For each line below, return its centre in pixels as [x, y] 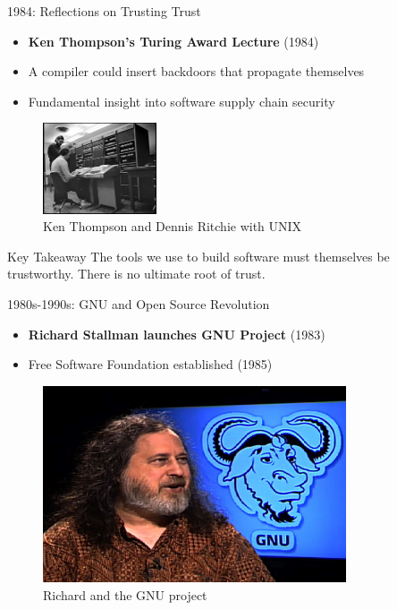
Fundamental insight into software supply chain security [182, 101]
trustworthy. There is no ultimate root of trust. [136, 274]
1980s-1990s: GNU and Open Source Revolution [139, 304]
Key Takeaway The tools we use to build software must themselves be [198, 256]
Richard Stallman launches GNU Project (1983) [177, 334]
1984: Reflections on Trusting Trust [104, 11]
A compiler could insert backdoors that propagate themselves [196, 71]
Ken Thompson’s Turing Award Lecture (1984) [173, 41]
